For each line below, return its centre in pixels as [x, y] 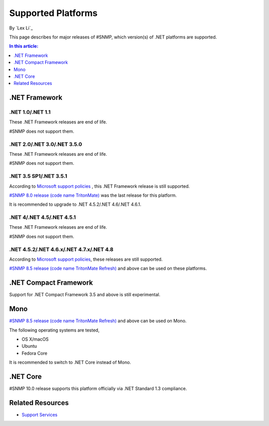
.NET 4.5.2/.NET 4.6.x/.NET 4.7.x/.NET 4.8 [61, 249]
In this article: [24, 46]
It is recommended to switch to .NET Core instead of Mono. [70, 363]
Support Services [40, 415]
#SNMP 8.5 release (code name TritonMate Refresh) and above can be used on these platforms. [108, 268]
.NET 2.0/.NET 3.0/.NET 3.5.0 [46, 144]
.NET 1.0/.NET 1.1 [30, 112]
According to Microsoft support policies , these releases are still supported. [86, 259]
